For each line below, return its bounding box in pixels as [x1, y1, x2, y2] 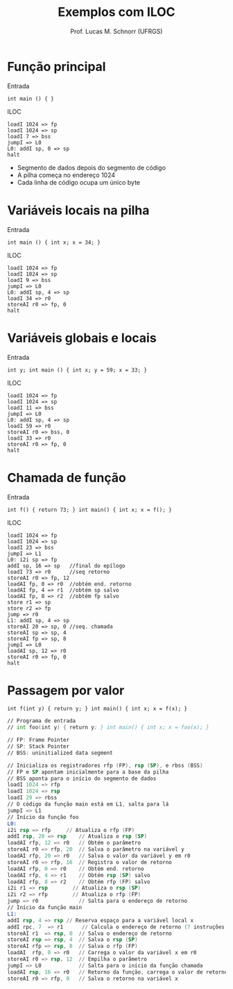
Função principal [7, 58, 106, 74]
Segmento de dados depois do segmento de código [17, 163, 166, 172]
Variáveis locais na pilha [7, 202, 150, 218]
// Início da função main [7, 904, 82, 911]
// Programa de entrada [7, 717, 76, 724]
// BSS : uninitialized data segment [7, 749, 113, 756]
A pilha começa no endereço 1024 [17, 171, 116, 179]
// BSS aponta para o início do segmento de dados [7, 775, 157, 782]
